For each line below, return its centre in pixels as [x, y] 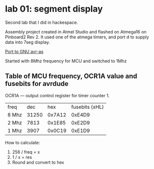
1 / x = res [22, 157]
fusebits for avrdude [37, 84]
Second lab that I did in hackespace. [41, 22]
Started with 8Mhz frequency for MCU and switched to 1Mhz [66, 61]
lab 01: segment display [54, 9]
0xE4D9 [81, 115]
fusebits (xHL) [88, 107]
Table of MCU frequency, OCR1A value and [71, 76]
